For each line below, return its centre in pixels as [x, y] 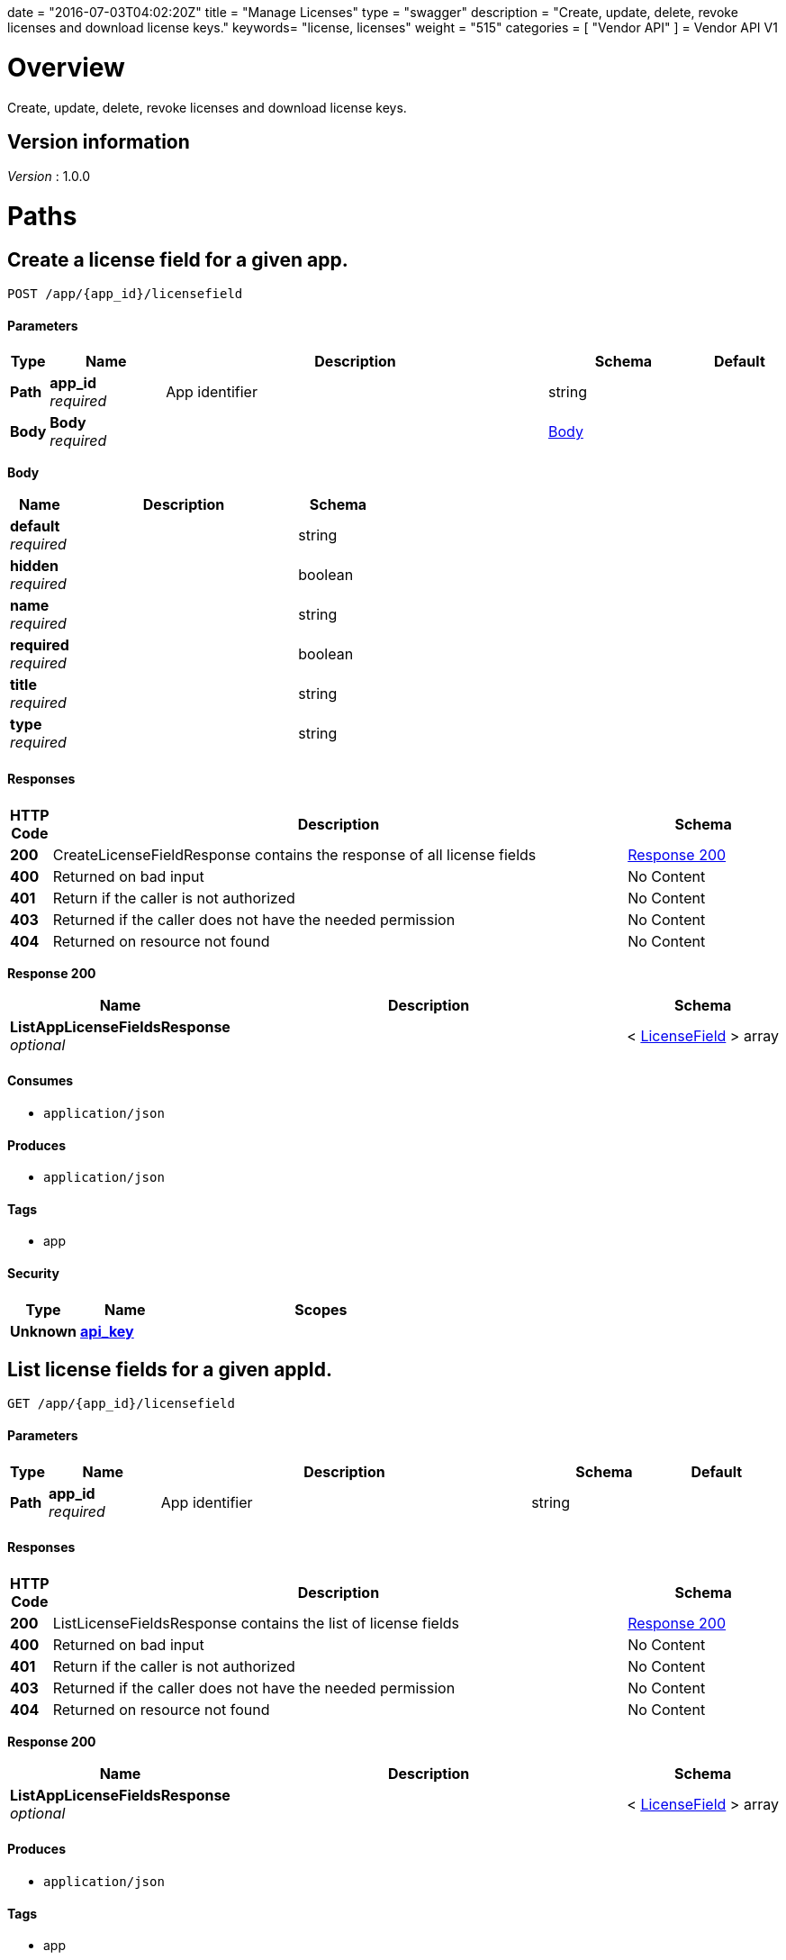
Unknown [44, 1331]
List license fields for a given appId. [170, 1370]
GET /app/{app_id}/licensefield [121, 1404]
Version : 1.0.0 [49, 177]
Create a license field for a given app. [178, 259]
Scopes [321, 1309]
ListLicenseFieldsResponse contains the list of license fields [256, 1623]
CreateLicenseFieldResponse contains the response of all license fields [294, 854]
